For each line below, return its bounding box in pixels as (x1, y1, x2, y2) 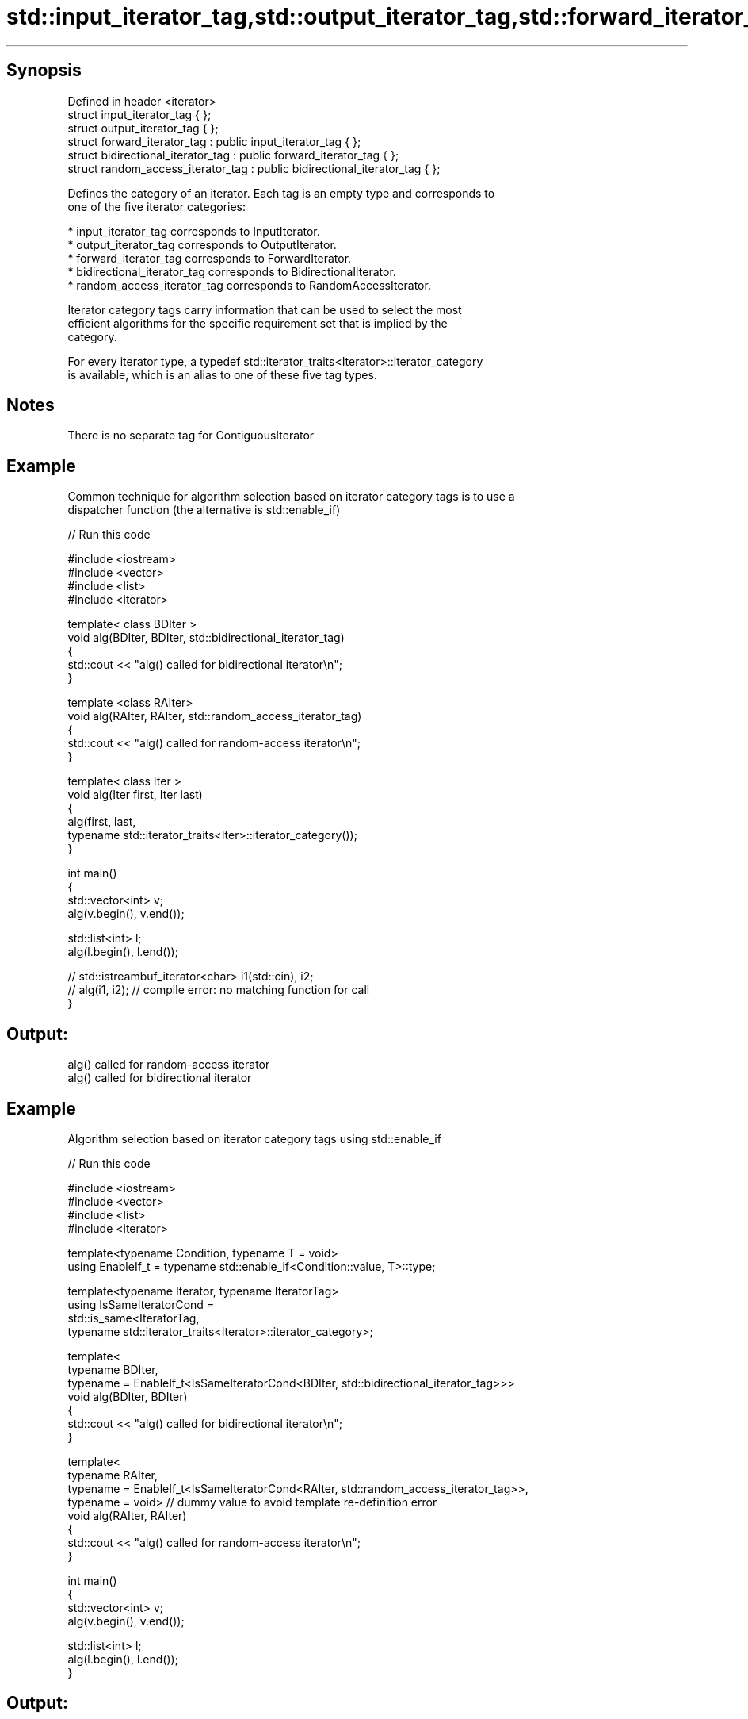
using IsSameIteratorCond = (67, 1297, 215, 1311)
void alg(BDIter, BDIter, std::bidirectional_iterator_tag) (67, 631, 345, 645)
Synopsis (6, 60, 82, 81)
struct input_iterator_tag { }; (67, 107, 212, 121)
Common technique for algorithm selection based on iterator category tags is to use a (67, 489, 515, 504)
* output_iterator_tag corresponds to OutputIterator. (67, 237, 337, 251)
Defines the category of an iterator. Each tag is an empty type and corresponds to (67, 186, 495, 200)
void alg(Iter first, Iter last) (67, 788, 203, 802)
